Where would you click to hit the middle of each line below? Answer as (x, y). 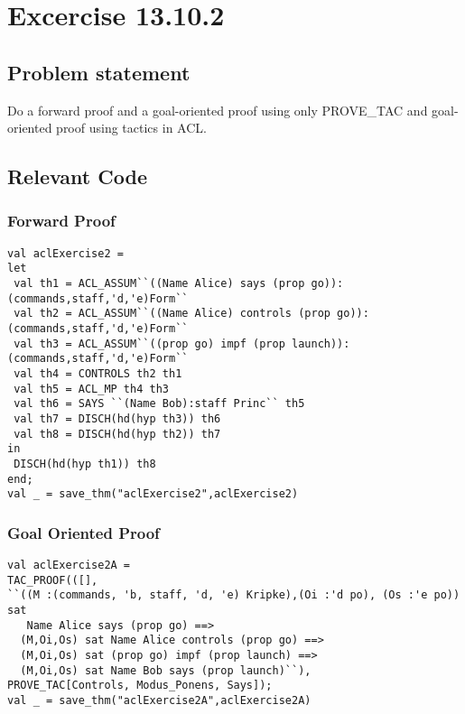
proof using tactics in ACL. (131, 128)
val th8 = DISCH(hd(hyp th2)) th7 (117, 434)
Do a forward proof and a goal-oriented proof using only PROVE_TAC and (218, 110)
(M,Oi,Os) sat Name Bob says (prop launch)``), (166, 670)
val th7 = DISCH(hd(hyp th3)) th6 (117, 418)
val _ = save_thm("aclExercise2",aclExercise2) (153, 494)
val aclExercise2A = (69, 566)
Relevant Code (77, 176)
